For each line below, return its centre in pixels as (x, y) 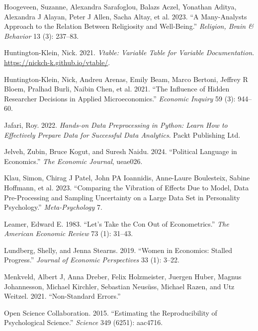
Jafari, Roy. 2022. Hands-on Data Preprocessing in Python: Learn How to (116, 124)
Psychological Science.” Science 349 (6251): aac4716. (84, 322)
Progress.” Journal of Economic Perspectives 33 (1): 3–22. (92, 260)
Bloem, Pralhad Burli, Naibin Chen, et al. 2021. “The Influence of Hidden (117, 89)
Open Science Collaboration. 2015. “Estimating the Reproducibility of (111, 312)
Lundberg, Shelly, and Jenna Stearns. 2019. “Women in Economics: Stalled (118, 250)
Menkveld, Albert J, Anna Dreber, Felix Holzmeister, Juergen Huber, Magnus (123, 277)
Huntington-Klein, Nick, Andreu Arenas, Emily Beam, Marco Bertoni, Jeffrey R (126, 79)
